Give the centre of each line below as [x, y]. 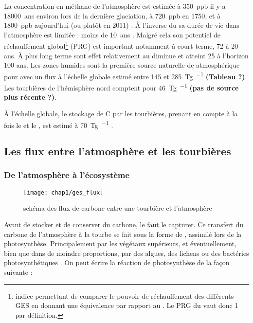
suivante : [18, 272]
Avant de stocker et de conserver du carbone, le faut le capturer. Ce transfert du [124, 224]
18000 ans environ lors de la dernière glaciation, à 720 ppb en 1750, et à [112, 15]
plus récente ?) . [30, 97]
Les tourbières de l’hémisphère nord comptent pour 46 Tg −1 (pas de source [121, 87]
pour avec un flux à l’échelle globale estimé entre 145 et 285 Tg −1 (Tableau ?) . [126, 75]
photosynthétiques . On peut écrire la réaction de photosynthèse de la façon [117, 262]
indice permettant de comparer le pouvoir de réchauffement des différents [125, 296]
